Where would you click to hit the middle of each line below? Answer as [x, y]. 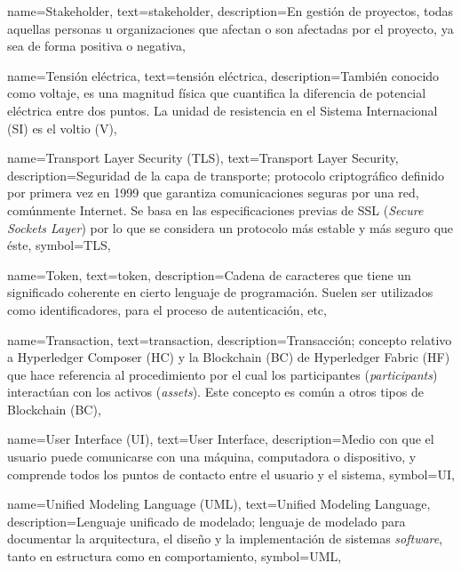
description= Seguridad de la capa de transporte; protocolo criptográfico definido [226, 175]
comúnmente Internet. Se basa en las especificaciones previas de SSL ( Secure [215, 209]
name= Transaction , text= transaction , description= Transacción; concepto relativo [230, 339]
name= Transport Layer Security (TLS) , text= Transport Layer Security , [203, 158]
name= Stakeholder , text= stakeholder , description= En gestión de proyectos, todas [230, 11]
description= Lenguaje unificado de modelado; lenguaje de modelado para [207, 521]
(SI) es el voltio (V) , [62, 128]
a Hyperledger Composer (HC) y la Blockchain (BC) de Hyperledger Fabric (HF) [229, 357]
